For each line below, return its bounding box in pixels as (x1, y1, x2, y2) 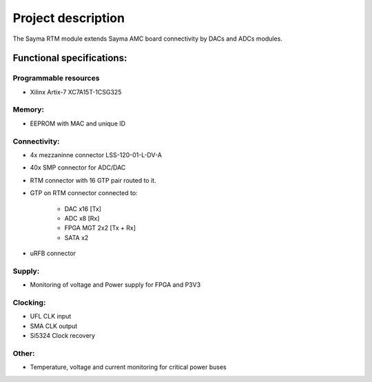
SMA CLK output (30, 321, 78, 330)
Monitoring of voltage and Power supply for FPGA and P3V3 (30, 281, 201, 289)
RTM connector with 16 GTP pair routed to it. (30, 176, 156, 184)
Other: (12, 348, 35, 358)
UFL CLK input (30, 312, 72, 321)
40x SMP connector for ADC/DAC (30, 163, 126, 172)
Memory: (12, 105, 45, 114)
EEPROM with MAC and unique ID (30, 119, 126, 128)
